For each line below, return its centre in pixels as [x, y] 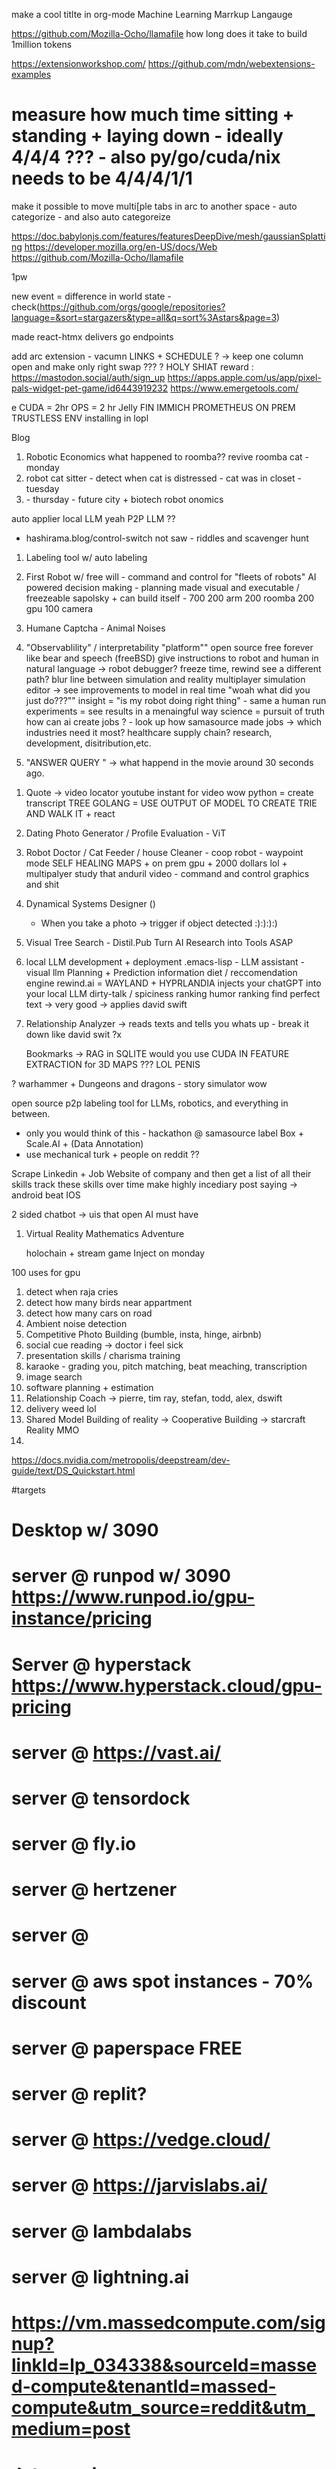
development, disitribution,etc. [88, 743]
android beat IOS [46, 1195]
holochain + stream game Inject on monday [115, 1253]
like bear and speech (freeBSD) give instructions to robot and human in [172, 658]
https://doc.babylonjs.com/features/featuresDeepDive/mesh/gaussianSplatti [168, 236]
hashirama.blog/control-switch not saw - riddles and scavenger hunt [167, 538]
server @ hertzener [94, 1890]
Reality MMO [52, 1430]
